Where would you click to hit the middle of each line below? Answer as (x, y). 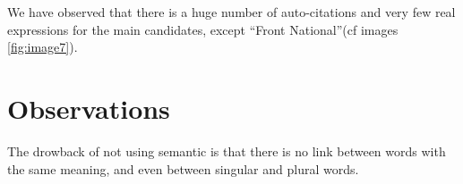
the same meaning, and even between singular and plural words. (183, 168)
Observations (89, 108)
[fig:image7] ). (43, 47)
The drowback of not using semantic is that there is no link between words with (227, 151)
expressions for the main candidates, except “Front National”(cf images (203, 29)
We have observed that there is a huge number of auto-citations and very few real (231, 12)
